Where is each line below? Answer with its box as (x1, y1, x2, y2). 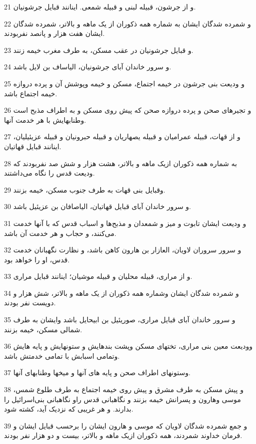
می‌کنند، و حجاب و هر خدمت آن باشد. (4, 227, 117, 238)
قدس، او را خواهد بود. (4, 254, 70, 264)
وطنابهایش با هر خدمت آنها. (4, 114, 86, 125)
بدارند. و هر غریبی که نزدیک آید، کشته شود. (4, 404, 134, 414)
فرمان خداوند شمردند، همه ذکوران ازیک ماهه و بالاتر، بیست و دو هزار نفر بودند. (4, 430, 243, 441)
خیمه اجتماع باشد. (4, 88, 57, 98)
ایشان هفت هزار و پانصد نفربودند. (4, 28, 105, 38)
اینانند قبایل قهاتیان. (4, 141, 61, 151)
